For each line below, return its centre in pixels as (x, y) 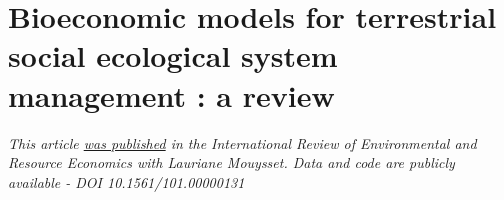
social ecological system (173, 55)
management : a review (171, 94)
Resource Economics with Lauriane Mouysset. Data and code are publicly (231, 162)
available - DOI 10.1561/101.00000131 (126, 181)
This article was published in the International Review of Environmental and (242, 142)
